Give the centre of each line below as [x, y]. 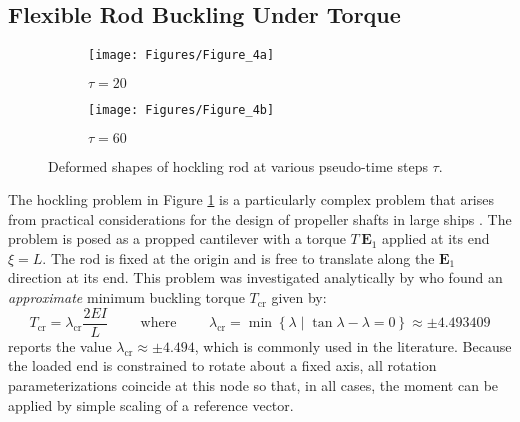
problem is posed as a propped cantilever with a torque [177, 238]
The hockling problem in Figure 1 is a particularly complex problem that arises [251, 199]
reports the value [60, 345]
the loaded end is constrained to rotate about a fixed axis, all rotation [222, 365]
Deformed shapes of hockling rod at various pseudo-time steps [238, 165]
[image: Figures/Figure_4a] [181, 55]
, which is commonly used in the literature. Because [353, 345]
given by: [299, 297]
